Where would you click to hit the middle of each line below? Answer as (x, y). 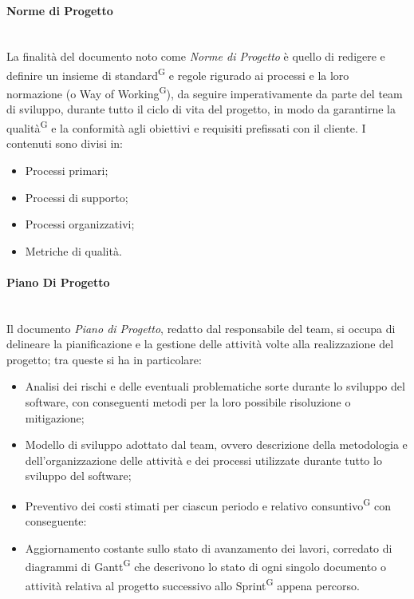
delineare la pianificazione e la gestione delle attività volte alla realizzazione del (200, 344)
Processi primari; (67, 170)
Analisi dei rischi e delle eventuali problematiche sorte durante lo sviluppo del (215, 386)
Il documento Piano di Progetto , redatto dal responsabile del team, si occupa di (201, 328)
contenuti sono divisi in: (65, 143)
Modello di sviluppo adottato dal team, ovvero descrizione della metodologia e (216, 444)
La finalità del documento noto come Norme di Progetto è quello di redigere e (196, 56)
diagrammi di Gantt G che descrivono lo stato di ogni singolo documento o (205, 565)
